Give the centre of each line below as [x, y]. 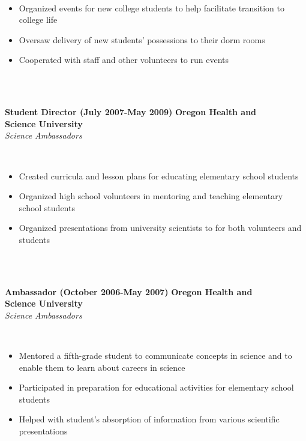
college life [38, 19]
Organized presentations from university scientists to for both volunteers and [160, 228]
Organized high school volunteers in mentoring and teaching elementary [151, 196]
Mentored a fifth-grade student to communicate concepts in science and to [155, 355]
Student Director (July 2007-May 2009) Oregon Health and [131, 112]
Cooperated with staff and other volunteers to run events [124, 60]
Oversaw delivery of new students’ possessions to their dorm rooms [142, 39]
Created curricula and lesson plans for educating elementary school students [159, 175]
